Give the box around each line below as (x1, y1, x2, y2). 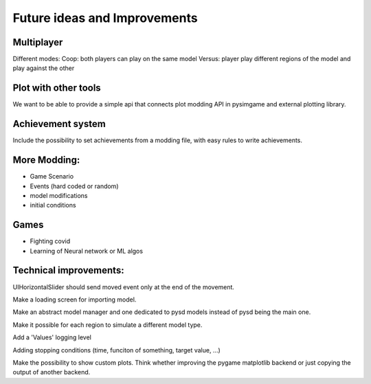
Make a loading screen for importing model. (12, 295, 137, 304)
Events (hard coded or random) (30, 182, 119, 190)
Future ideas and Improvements (12, 10, 199, 25)
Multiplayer (12, 36, 63, 48)
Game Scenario (30, 172, 74, 181)
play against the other (12, 64, 75, 72)
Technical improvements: (12, 264, 124, 276)
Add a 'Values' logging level (12, 333, 92, 341)
